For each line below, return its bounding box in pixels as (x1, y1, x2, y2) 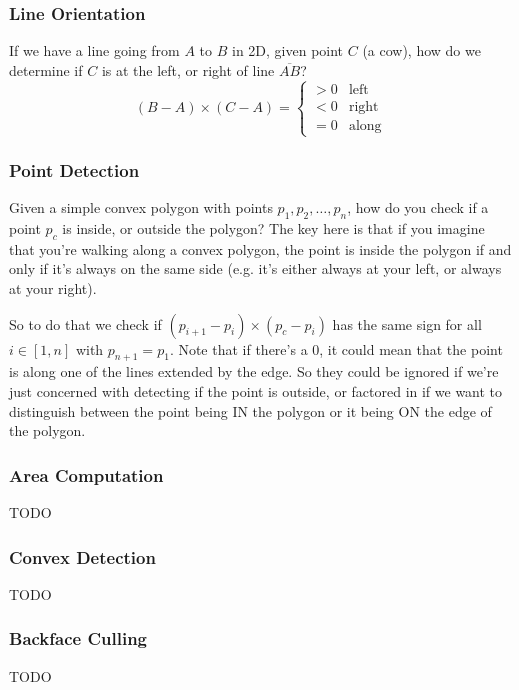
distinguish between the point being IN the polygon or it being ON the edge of (9, 400, 492, 421)
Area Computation (9, 462, 164, 487)
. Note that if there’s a (169, 338, 308, 359)
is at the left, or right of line (101, 59, 275, 80)
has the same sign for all (332, 313, 482, 334)
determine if (9, 59, 83, 80)
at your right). (9, 278, 97, 298)
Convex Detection (9, 544, 156, 569)
